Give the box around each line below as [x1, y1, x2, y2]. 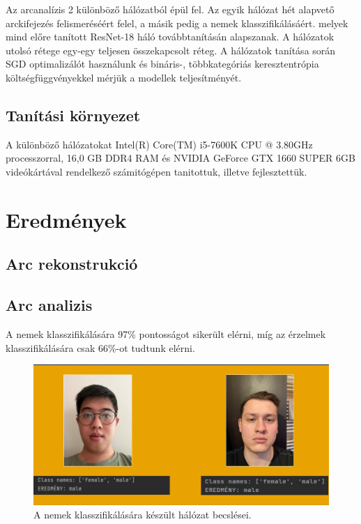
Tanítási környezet [6, 104, 141, 125]
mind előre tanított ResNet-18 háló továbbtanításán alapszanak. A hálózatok [6, 29, 335, 44]
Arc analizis [6, 294, 93, 316]
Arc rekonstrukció [6, 253, 138, 275]
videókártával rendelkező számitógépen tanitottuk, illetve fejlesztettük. [6, 164, 307, 178]
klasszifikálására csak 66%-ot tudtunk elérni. [6, 340, 195, 355]
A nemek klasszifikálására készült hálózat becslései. [33, 507, 252, 522]
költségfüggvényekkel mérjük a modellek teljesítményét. [6, 70, 242, 84]
